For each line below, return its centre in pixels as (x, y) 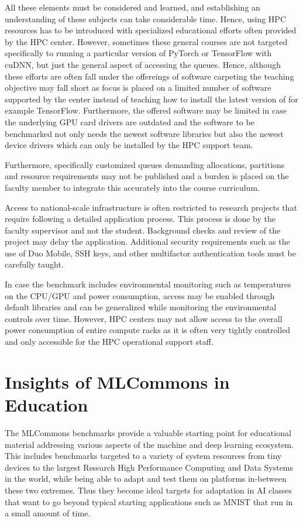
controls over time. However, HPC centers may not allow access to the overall (144, 318)
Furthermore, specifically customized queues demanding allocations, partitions (145, 164)
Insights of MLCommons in (117, 381)
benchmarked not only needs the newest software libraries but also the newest (144, 133)
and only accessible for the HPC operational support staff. (109, 342)
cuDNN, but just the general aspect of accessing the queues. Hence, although (143, 64)
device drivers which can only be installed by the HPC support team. (129, 145)
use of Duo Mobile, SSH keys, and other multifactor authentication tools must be (150, 253)
